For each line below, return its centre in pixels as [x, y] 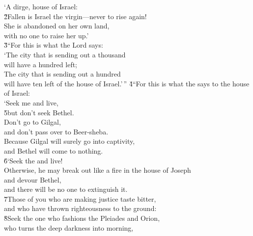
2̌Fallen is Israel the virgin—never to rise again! [75, 16]
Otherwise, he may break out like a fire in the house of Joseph [98, 170]
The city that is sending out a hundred [62, 74]
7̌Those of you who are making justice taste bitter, [80, 198]
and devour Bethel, [33, 179]
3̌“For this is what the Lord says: [54, 45]
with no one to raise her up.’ [46, 35]
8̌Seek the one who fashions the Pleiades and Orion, [82, 218]
